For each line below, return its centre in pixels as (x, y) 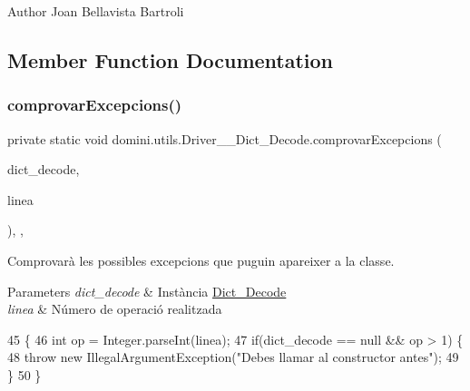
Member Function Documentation (171, 59)
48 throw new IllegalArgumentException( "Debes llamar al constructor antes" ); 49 (233, 357)
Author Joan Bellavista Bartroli (96, 11)
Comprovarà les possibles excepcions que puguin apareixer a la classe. (201, 260)
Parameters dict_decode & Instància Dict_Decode (147, 291)
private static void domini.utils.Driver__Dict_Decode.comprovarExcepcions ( (225, 138)
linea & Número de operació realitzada (115, 309)
